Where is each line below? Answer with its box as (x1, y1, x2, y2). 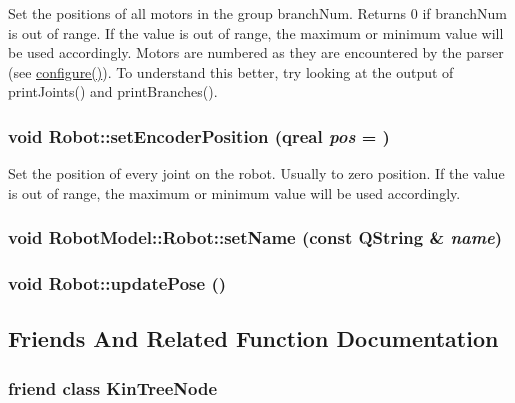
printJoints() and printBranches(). (8, 81, 218, 102)
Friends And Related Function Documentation (8, 323, 499, 354)
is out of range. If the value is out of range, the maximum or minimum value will (8, 22, 504, 43)
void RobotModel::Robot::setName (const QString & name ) (8, 225, 503, 250)
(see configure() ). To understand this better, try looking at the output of (8, 61, 454, 82)
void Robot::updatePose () (8, 271, 227, 296)
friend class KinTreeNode (8, 375, 218, 400)
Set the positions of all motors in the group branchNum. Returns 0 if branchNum (8, 3, 507, 23)
